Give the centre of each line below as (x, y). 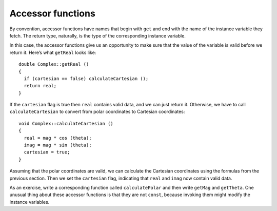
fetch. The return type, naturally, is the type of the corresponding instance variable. (97, 35)
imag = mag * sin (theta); (58, 145)
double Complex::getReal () (54, 64)
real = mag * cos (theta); (58, 138)
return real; (40, 86)
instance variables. (29, 202)
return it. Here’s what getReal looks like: (53, 52)
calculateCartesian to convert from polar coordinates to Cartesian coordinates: (97, 112)
